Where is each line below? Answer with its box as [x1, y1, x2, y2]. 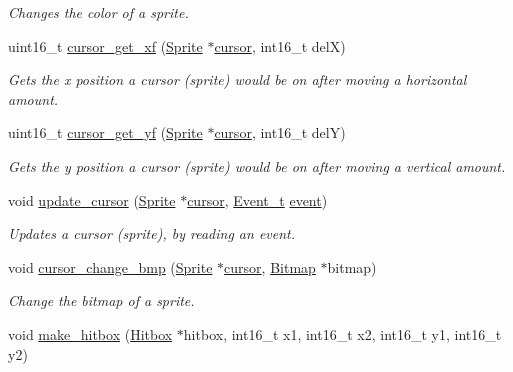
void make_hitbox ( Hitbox [8, 323, 173, 344]
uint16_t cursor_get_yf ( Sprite [8, 122, 203, 143]
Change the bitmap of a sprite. [8, 290, 195, 311]
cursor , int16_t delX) [214, 35, 346, 56]
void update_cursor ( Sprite [8, 189, 176, 210]
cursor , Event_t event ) [187, 189, 328, 210]
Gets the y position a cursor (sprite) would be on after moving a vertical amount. [8, 155, 506, 176]
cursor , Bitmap [224, 256, 316, 277]
